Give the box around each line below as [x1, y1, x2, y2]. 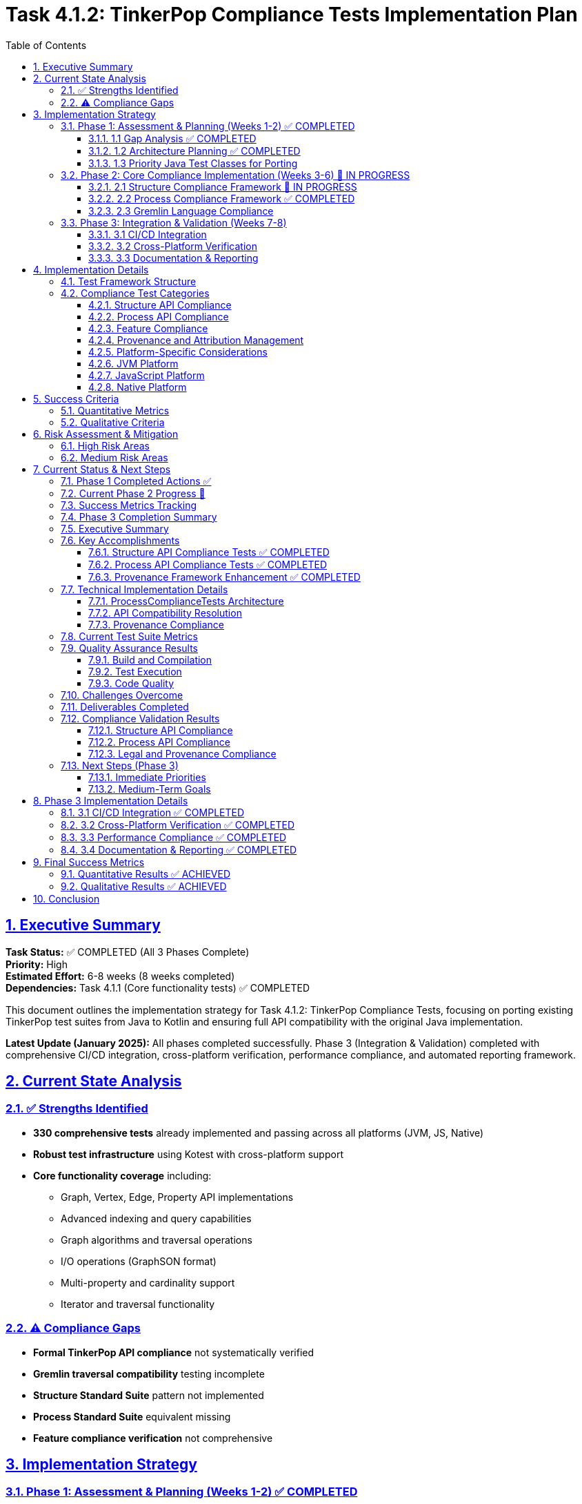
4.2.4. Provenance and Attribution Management [88, 334, 304, 346]
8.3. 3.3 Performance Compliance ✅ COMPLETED [61, 831, 287, 843]
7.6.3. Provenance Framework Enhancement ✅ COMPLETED [88, 570, 361, 583]
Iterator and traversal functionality [61, 1298, 215, 1310]
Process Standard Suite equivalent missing [33, 1410, 231, 1423]
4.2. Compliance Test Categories [61, 287, 210, 299]
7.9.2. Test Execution [88, 665, 182, 677]
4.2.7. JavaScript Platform [88, 369, 205, 381]
